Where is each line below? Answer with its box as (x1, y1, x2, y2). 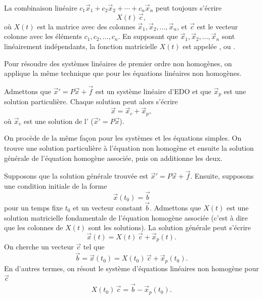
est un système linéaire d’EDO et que (95, 86, 211, 96)
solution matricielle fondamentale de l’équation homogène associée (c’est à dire (4, 212, 248, 223)
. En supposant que (118, 31, 178, 41)
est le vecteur (197, 21, 238, 31)
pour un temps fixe (4, 202, 63, 212)
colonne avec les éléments (4, 31, 82, 41)
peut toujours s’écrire (155, 3, 222, 13)
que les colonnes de (4, 222, 63, 233)
